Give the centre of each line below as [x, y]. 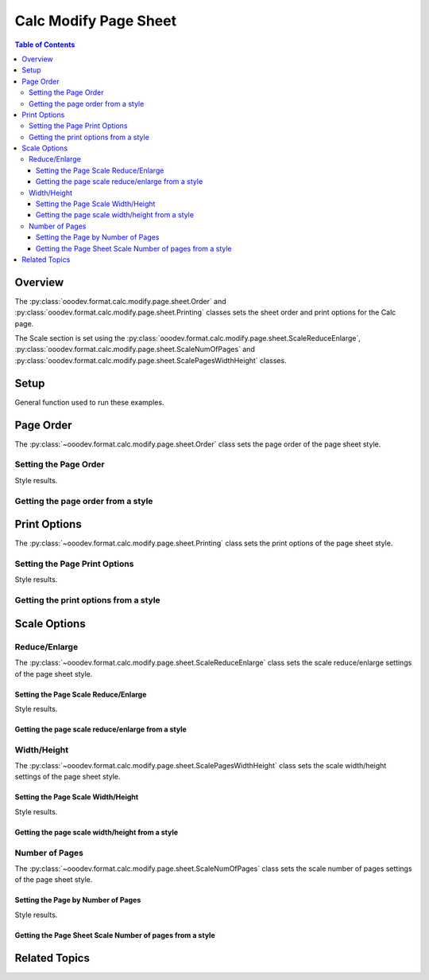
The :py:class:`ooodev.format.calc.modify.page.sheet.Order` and [120, 301]
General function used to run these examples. [89, 402]
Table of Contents [45, 45]
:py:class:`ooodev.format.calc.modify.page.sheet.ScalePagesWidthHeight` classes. [151, 360]
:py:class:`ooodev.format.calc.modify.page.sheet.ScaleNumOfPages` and [135, 349]
